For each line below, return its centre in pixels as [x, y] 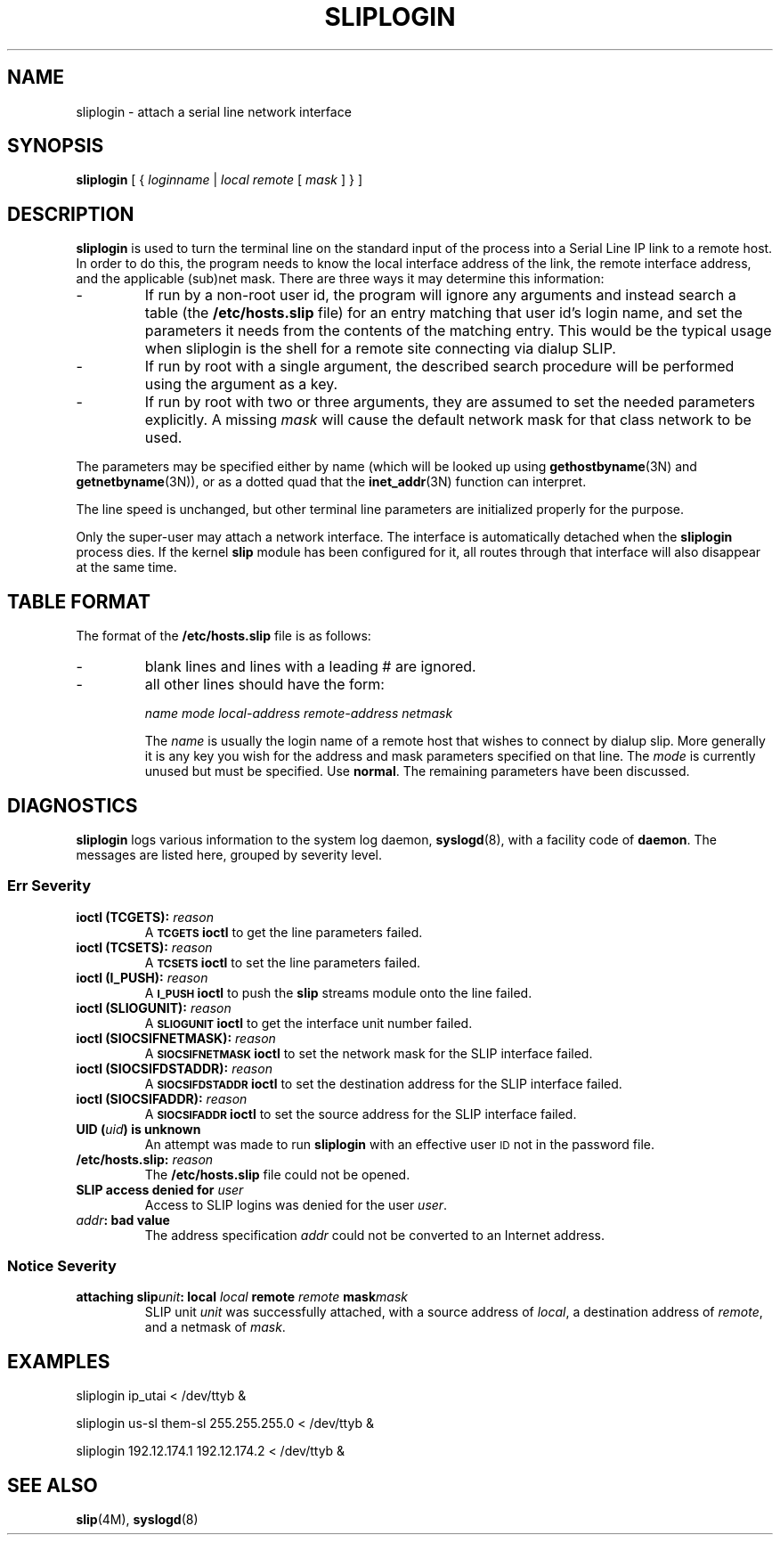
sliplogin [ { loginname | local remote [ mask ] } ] [219, 180]
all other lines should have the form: [264, 685]
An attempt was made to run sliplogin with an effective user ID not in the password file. [400, 1144]
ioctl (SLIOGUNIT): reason [154, 1008]
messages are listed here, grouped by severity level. [229, 854]
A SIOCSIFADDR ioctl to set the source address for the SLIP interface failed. [361, 1114]
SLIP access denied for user [160, 1189]
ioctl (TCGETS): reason [145, 917]
